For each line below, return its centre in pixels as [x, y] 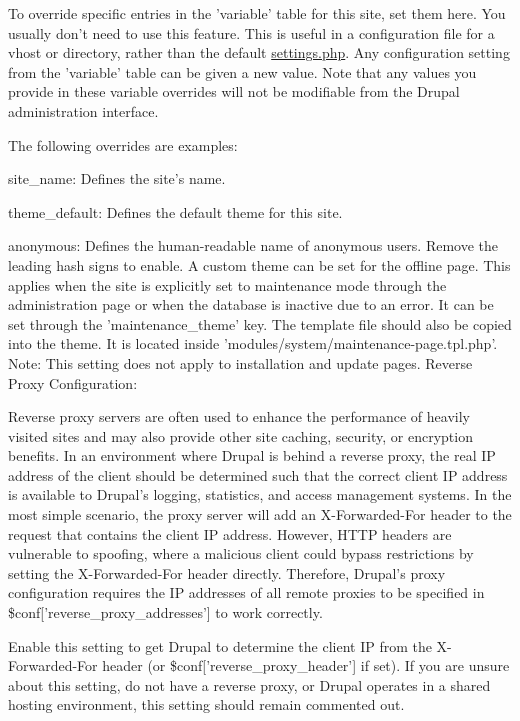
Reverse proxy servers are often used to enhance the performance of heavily [239, 416]
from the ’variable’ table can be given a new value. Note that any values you [242, 71]
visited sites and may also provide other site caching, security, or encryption [240, 435]
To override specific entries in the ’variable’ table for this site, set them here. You [257, 13]
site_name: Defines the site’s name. [117, 178]
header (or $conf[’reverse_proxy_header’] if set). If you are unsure [306, 665]
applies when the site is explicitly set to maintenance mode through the [227, 284]
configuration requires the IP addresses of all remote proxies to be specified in [246, 592]
